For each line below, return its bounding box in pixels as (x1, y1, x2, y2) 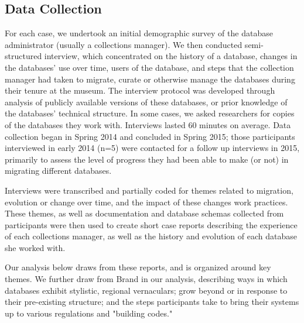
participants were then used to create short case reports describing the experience (5, 218, 298, 231)
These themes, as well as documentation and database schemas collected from (5, 207, 284, 219)
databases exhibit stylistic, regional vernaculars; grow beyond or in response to (5, 284, 288, 296)
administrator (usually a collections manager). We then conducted (5, 38, 242, 50)
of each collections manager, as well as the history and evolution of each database (5, 230, 297, 242)
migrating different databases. (5, 164, 112, 177)
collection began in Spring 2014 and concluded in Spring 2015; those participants (5, 130, 295, 142)
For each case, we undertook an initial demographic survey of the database (5, 27, 273, 39)
